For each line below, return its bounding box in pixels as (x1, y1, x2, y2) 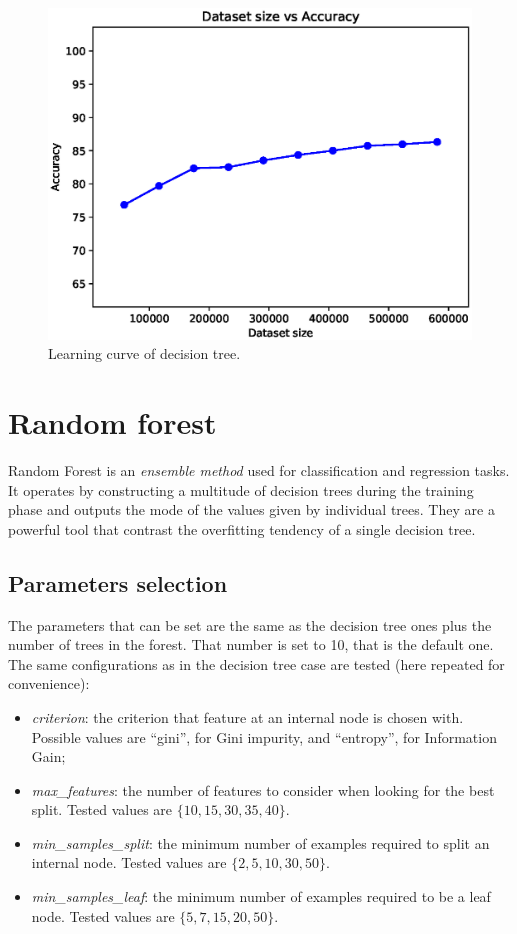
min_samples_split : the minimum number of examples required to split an (31, 832, 490, 853)
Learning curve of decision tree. (48, 343, 241, 364)
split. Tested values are (31, 799, 173, 820)
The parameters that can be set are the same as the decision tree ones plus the (8, 614, 492, 635)
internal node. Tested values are (31, 852, 227, 873)
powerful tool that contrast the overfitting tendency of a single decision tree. (8, 518, 476, 539)
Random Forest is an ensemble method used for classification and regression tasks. (8, 459, 510, 480)
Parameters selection (8, 567, 228, 598)
